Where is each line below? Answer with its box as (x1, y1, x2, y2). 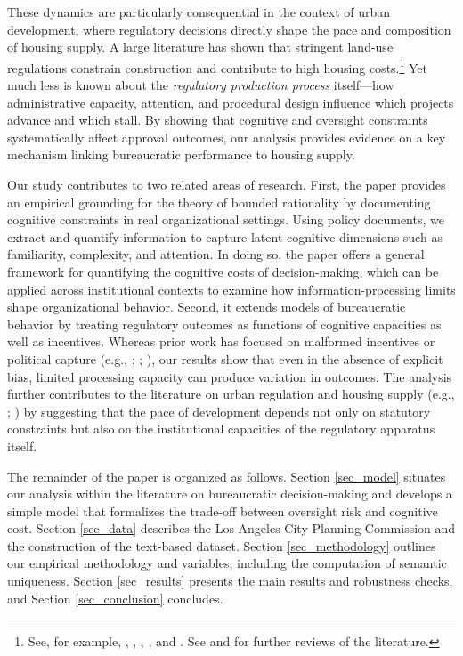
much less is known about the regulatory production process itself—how (7, 76, 394, 94)
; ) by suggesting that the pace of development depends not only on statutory (7, 401, 431, 420)
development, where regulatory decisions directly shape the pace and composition (7, 20, 451, 38)
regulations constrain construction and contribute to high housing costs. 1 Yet (7, 55, 428, 77)
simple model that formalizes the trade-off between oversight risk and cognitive (7, 501, 438, 520)
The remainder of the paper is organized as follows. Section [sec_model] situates (7, 466, 446, 485)
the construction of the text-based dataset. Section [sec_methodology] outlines (7, 536, 436, 555)
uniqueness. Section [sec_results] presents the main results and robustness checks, (7, 571, 453, 590)
